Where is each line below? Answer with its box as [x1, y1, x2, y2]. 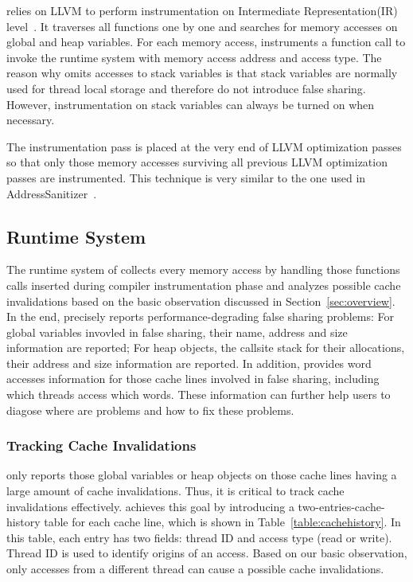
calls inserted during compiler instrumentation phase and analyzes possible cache [6, 276, 401, 293]
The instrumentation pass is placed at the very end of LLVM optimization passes [6, 138, 402, 154]
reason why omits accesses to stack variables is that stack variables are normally [6, 64, 398, 81]
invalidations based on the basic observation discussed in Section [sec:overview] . [6, 292, 395, 309]
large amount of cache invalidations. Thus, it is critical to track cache [6, 482, 345, 499]
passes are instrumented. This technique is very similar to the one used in [6, 169, 366, 186]
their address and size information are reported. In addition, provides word [6, 354, 372, 371]
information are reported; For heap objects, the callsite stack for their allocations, [6, 339, 405, 356]
